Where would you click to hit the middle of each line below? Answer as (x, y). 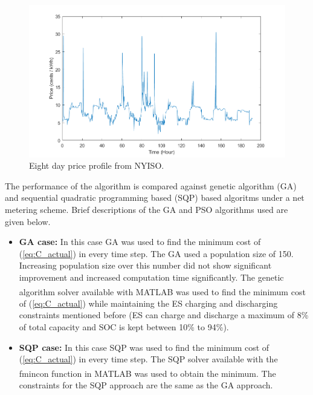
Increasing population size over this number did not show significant (145, 265)
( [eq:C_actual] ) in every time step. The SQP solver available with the (148, 359)
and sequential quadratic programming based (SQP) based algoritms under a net (155, 197)
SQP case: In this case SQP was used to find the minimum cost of (144, 347)
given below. (28, 221)
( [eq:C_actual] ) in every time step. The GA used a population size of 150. (156, 253)
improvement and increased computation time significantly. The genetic (151, 277)
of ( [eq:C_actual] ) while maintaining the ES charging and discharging (148, 303)
